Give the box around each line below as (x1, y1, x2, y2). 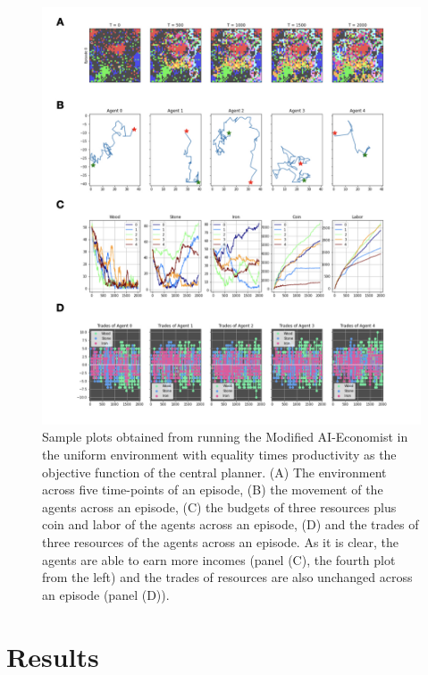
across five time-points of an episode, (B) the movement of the (42, 480, 383, 499)
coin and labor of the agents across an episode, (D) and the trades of (42, 515, 419, 534)
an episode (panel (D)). (42, 585, 170, 603)
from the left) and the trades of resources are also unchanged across (42, 568, 413, 586)
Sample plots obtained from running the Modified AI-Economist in (42, 427, 408, 446)
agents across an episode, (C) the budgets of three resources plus (42, 497, 397, 516)
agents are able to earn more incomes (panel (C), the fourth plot (42, 550, 396, 569)
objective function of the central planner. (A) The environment (42, 462, 387, 481)
